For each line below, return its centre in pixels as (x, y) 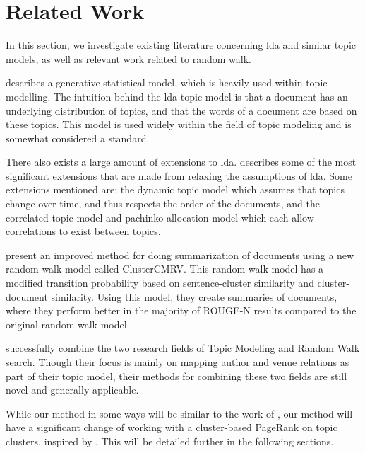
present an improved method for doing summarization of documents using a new (180, 254)
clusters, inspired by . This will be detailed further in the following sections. (170, 441)
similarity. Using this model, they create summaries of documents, (194, 296)
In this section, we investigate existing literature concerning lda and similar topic (181, 45)
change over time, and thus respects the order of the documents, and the (163, 203)
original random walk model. (68, 324)
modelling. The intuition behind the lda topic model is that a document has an (177, 96)
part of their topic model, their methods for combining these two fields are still (176, 375)
